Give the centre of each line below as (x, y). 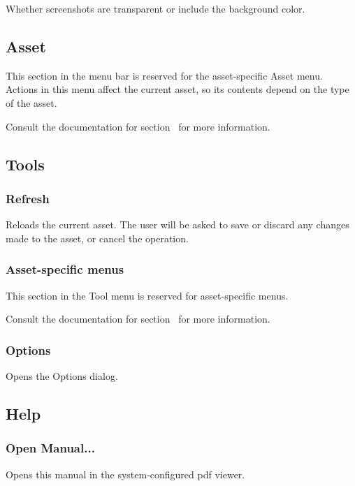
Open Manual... (50, 448)
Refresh (28, 198)
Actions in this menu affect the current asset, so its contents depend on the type (177, 89)
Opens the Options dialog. (62, 375)
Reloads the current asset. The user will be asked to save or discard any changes (177, 224)
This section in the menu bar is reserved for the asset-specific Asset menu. (164, 75)
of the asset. (31, 102)
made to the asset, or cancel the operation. (97, 238)
